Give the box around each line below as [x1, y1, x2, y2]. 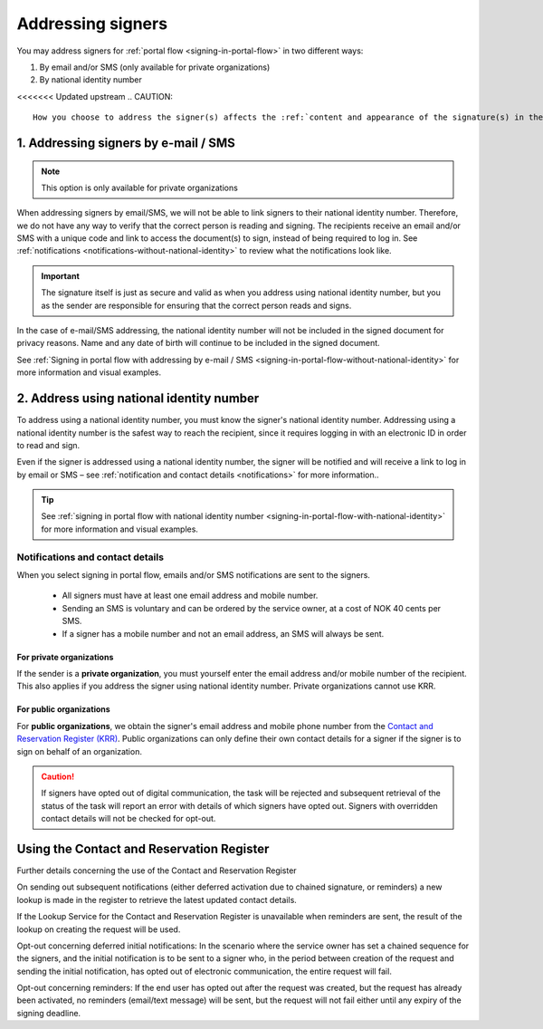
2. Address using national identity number [16, 390, 260, 407]
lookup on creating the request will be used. [16, 924, 181, 935]
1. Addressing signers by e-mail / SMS [16, 135, 235, 150]
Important [41, 270, 81, 281]
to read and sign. [16, 439, 81, 450]
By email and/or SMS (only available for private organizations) [39, 62, 271, 72]
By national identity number [39, 74, 142, 85]
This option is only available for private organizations [41, 182, 239, 193]
